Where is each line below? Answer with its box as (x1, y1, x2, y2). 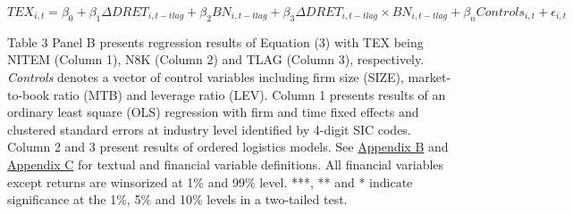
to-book (7, 85, 50, 103)
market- (408, 67, 451, 86)
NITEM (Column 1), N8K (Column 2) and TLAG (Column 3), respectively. (7, 50, 425, 69)
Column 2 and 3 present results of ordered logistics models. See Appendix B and (7, 137, 449, 156)
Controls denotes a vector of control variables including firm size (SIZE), (7, 67, 404, 86)
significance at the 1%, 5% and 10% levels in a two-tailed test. (7, 190, 348, 209)
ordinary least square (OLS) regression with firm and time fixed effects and (7, 103, 419, 121)
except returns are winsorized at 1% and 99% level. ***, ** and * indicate (7, 172, 413, 191)
